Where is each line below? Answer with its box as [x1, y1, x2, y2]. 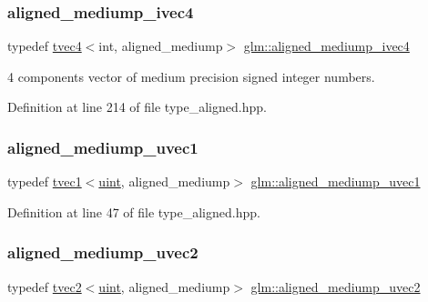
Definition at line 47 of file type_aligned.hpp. [7, 202, 260, 221]
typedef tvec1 [7, 172, 82, 191]
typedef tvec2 [7, 277, 82, 296]
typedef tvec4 [7, 36, 82, 55]
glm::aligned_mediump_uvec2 [250, 277, 421, 296]
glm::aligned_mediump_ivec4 [243, 36, 410, 55]
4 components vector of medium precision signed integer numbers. [7, 66, 375, 86]
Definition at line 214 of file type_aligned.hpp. [7, 97, 267, 116]
